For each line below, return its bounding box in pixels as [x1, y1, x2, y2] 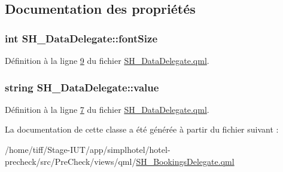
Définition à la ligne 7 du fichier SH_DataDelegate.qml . [5, 103, 209, 115]
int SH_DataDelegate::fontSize [5, 30, 158, 45]
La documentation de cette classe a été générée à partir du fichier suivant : [5, 123, 279, 136]
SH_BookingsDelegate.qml [136, 155, 235, 167]
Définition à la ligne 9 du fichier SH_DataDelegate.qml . [5, 54, 209, 66]
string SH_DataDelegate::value [5, 79, 159, 94]
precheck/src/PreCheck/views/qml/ [5, 155, 136, 167]
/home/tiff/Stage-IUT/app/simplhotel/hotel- [5, 143, 171, 155]
